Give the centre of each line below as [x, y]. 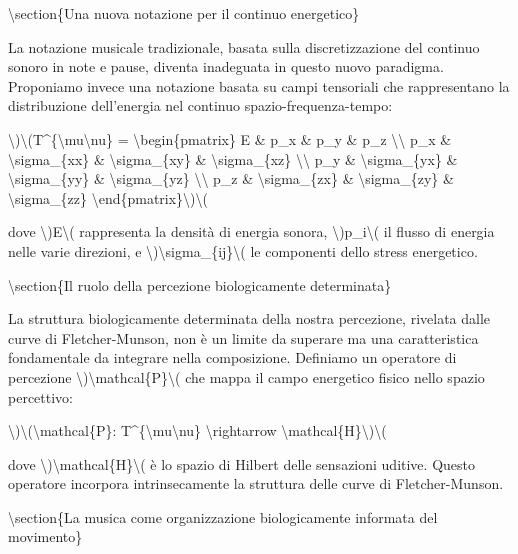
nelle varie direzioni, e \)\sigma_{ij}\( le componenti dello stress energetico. [243, 250]
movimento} [45, 536]
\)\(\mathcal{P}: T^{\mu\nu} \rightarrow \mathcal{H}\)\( [197, 430]
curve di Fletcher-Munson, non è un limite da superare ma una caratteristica [243, 337]
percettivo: [40, 396]
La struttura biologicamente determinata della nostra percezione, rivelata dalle [249, 318]
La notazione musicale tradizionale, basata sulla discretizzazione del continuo [244, 46]
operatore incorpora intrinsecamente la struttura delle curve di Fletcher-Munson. [256, 483]
